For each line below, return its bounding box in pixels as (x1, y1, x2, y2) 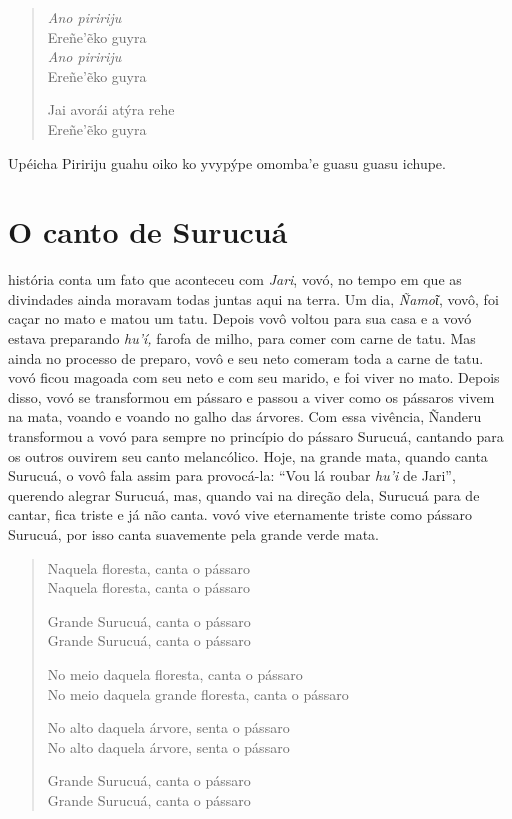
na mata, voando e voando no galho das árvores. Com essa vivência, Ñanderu (8, 406, 482, 427)
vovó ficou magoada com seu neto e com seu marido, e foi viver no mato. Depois (8, 367, 500, 388)
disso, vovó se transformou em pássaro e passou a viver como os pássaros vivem (8, 386, 495, 407)
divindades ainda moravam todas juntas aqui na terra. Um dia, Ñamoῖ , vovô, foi (8, 288, 499, 309)
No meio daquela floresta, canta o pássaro (47, 663, 303, 684)
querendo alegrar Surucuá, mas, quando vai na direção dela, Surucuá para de (8, 484, 480, 505)
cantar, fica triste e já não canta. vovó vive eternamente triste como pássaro (8, 504, 472, 525)
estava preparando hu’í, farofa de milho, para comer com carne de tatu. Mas (8, 328, 476, 349)
